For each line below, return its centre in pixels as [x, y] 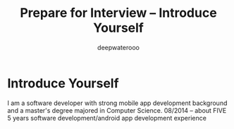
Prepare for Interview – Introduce [118, 13]
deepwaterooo [118, 47]
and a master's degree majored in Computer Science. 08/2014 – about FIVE [117, 110]
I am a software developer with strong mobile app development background [117, 103]
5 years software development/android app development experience [107, 118]
